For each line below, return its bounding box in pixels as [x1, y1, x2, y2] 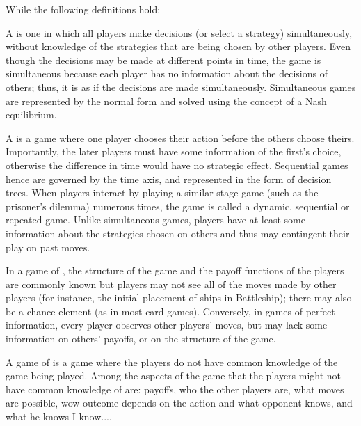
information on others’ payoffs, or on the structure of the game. [6, 331, 276, 346]
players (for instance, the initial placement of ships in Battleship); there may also [6, 290, 352, 305]
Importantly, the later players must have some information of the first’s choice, [6, 144, 342, 159]
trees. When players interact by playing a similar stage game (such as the [6, 185, 319, 200]
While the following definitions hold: [6, 2, 161, 16]
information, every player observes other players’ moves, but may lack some [6, 317, 328, 332]
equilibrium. [6, 107, 57, 122]
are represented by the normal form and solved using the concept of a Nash [6, 93, 327, 108]
